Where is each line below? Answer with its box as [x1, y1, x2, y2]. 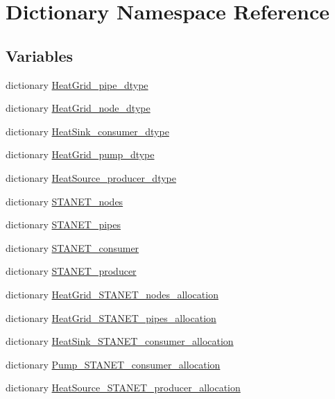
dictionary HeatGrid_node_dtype [6, 101, 151, 115]
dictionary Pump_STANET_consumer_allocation [6, 357, 221, 371]
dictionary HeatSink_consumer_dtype [6, 124, 169, 138]
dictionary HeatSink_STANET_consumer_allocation [6, 334, 234, 348]
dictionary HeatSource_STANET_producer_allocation [6, 380, 241, 395]
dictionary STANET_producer [6, 264, 137, 278]
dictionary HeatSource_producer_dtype [6, 170, 176, 185]
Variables [6, 44, 74, 66]
